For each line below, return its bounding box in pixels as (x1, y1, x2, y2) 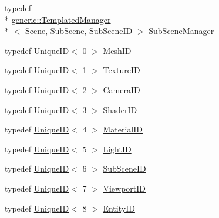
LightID (103, 142, 132, 155)
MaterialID (103, 123, 143, 135)
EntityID (103, 202, 135, 214)
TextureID (103, 64, 140, 76)
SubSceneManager (149, 25, 214, 37)
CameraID (103, 83, 140, 96)
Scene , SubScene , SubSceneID (25, 25, 133, 37)
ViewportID (103, 182, 146, 194)
